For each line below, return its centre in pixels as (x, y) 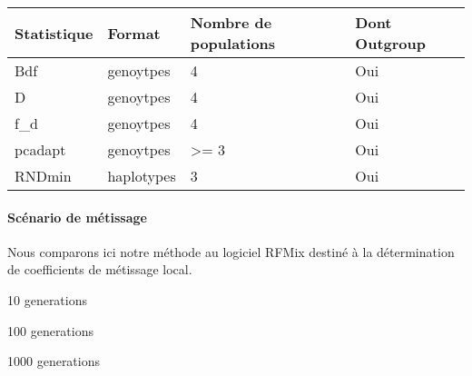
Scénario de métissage (77, 217)
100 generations (51, 330)
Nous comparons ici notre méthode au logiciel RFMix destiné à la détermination (231, 251)
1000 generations (54, 361)
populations (233, 43)
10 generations (48, 299)
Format (134, 33)
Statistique (54, 33)
